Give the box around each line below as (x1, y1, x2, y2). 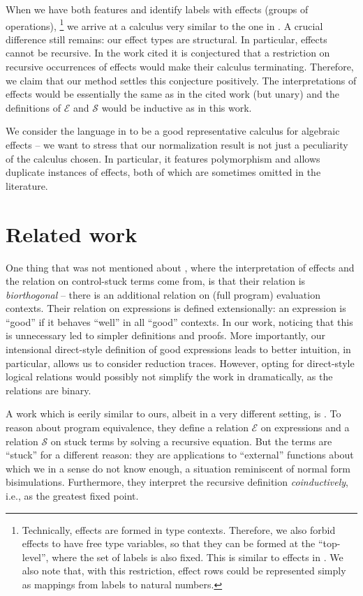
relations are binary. (6, 382, 91, 397)
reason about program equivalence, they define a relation (6, 420, 249, 435)
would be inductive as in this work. (101, 100, 252, 114)
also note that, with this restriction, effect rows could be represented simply (22, 563, 346, 578)
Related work (6, 219, 138, 248)
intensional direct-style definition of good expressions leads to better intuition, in (6, 342, 351, 357)
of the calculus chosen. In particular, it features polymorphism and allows (6, 151, 320, 165)
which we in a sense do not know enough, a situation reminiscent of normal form (6, 461, 350, 475)
